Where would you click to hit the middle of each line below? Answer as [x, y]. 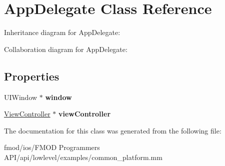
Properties [32, 76]
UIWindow [21, 97]
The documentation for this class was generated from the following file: [113, 130]
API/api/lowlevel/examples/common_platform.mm [83, 157]
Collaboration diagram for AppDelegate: [66, 49]
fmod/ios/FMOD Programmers [52, 147]
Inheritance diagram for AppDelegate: [62, 32]
